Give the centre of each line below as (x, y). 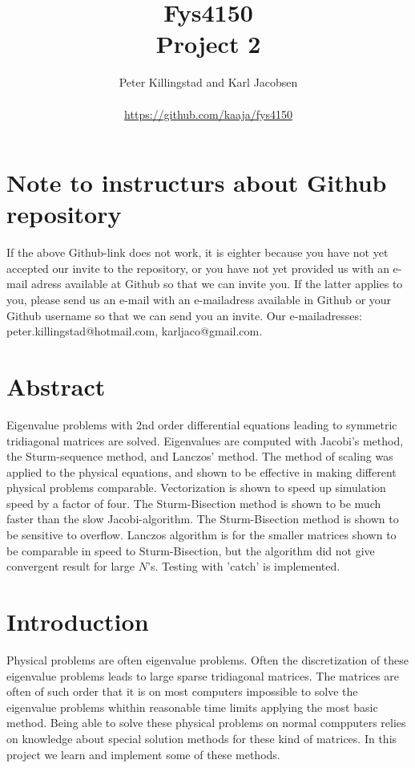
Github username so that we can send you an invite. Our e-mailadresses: (184, 315)
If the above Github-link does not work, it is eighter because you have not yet (197, 252)
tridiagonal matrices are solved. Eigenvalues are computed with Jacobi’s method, (205, 440)
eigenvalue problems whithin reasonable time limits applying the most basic (192, 707)
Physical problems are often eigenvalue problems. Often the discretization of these (207, 659)
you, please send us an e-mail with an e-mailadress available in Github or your (199, 299)
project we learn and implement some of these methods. (143, 754)
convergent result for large (71, 566)
